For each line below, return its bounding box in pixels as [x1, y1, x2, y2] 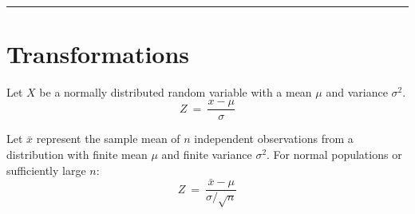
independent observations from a [194, 130, 354, 147]
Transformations [6, 37, 190, 69]
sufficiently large [6, 161, 86, 178]
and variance [326, 83, 388, 100]
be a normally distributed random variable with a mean [39, 83, 312, 100]
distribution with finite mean [6, 145, 148, 162]
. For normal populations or [267, 145, 402, 162]
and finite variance [161, 145, 252, 162]
